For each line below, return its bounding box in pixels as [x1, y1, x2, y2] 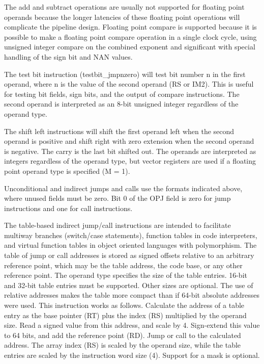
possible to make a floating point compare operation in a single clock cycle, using [4, 31, 257, 42]
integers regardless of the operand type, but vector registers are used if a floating [4, 155, 256, 166]
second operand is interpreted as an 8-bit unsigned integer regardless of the [4, 98, 239, 109]
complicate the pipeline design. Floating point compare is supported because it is [4, 21, 257, 32]
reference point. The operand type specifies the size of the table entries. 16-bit [4, 270, 247, 280]
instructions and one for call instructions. [4, 202, 133, 213]
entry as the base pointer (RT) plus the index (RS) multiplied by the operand [4, 309, 247, 320]
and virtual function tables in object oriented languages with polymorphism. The [4, 240, 257, 250]
